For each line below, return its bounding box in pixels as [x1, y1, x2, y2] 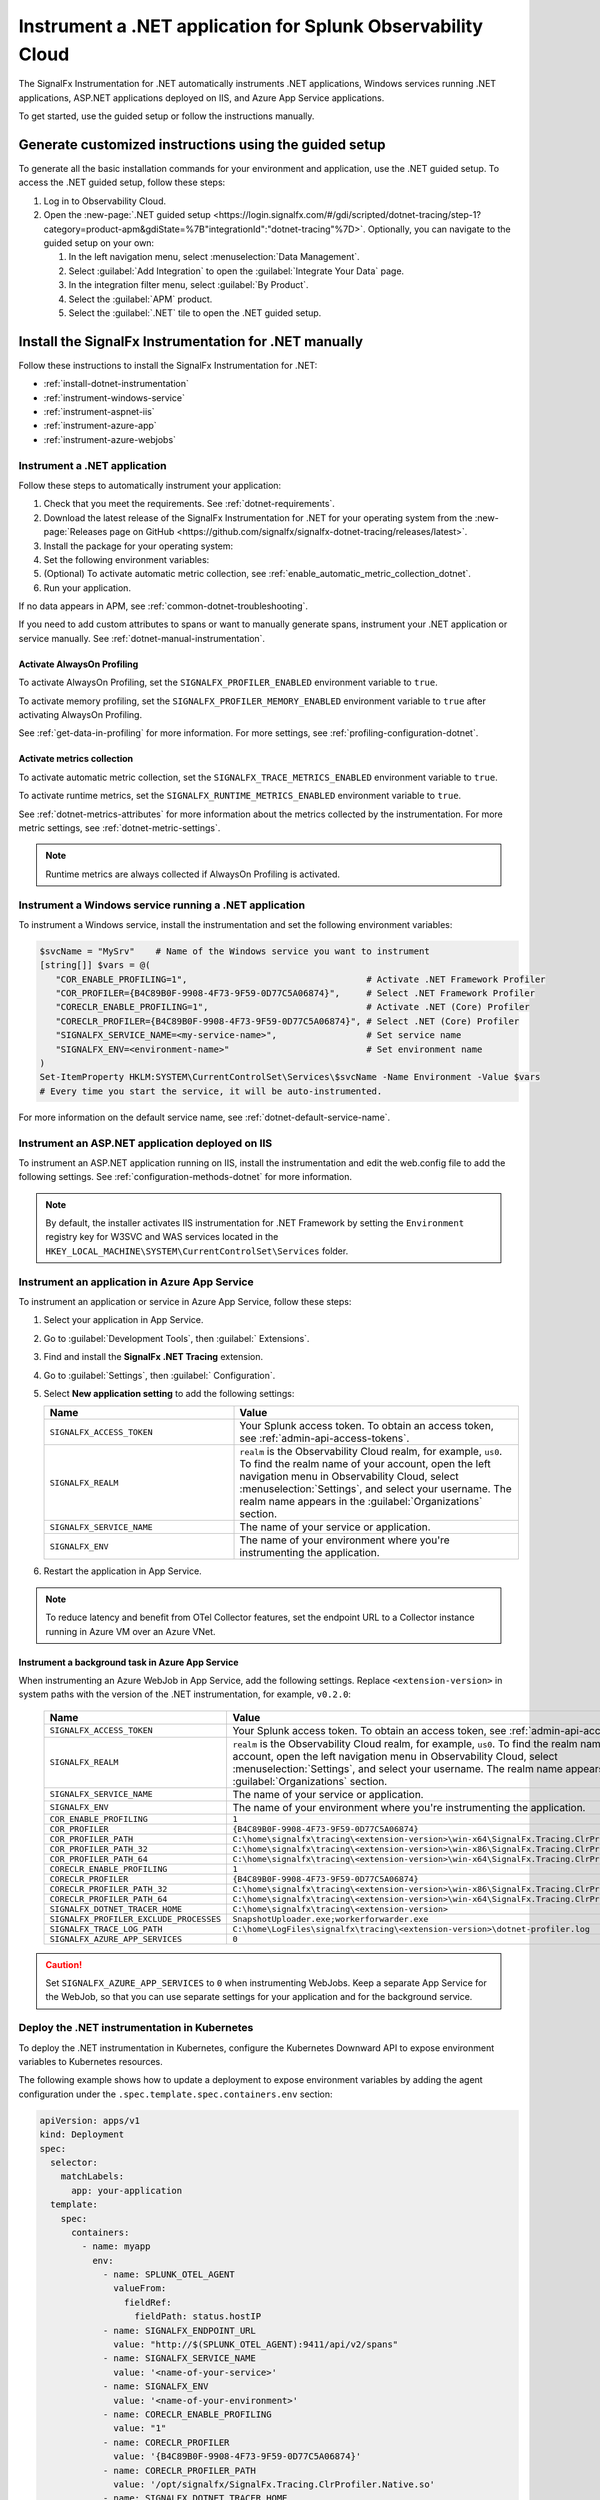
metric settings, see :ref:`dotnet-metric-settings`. [18, 821, 221, 834]
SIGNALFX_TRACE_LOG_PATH [49, 1923, 163, 1934]
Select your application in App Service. [43, 1314, 204, 1326]
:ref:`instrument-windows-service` [43, 391, 185, 404]
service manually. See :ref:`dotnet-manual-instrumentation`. [18, 632, 265, 644]
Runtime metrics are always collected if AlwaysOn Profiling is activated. [45, 868, 340, 880]
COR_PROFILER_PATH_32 [49, 1843, 149, 1854]
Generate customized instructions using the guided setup [18, 136, 386, 153]
